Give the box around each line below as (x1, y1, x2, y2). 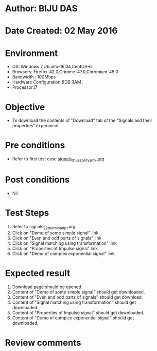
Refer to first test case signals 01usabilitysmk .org (12, 156, 105, 163)
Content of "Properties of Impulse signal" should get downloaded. (12, 310, 144, 315)
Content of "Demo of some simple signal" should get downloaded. (12, 289, 145, 295)
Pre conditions (5, 140, 65, 151)
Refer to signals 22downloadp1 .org (12, 223, 76, 231)
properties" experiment (12, 123, 59, 129)
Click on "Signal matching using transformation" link (12, 240, 117, 246)
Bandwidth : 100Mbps (12, 74, 56, 80)
